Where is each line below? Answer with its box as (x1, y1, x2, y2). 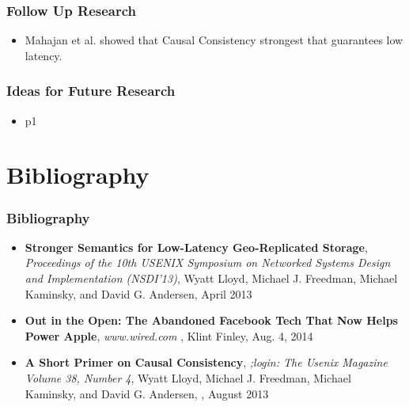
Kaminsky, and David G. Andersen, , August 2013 (25, 385, 269, 401)
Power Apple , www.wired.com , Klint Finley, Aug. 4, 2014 (25, 327, 313, 344)
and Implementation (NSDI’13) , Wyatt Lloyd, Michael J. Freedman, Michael (25, 270, 398, 286)
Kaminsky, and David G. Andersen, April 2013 (25, 285, 252, 302)
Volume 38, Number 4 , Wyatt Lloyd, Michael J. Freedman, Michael (25, 369, 351, 386)
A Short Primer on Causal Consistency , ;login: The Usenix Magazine (25, 354, 388, 371)
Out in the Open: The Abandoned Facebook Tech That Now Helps (25, 312, 398, 329)
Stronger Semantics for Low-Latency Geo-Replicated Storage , (25, 238, 368, 255)
